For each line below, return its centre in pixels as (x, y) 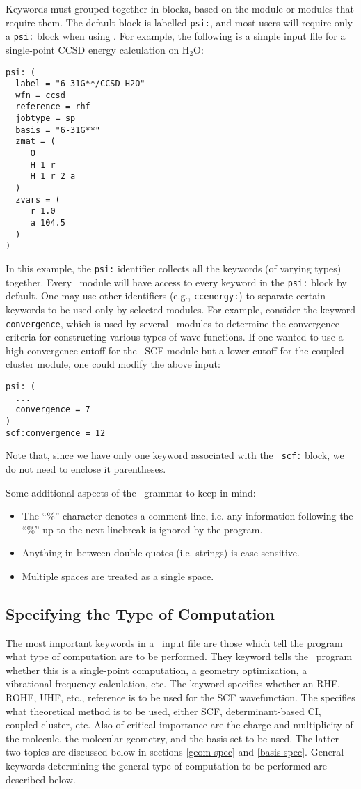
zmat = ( (35, 142)
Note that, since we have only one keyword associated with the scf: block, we (175, 455)
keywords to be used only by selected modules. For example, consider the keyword (181, 309)
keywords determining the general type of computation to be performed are (166, 766)
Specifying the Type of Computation (141, 613)
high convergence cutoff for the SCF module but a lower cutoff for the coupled (175, 350)
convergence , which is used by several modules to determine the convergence (173, 323)
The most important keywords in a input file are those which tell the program (174, 642)
